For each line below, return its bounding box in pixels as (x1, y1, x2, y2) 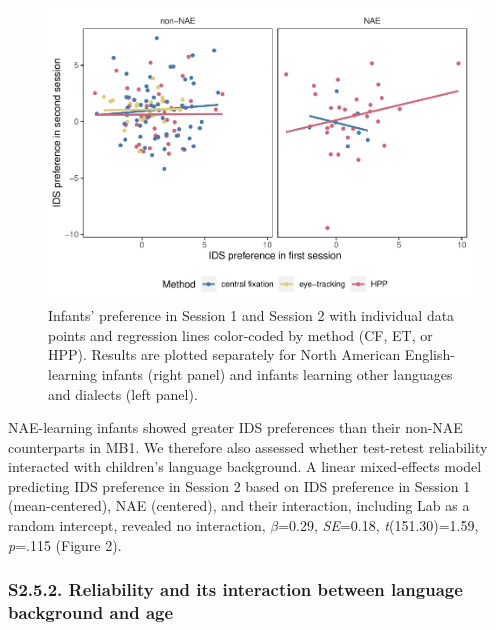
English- (404, 344, 455, 365)
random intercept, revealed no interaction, (8, 515, 266, 536)
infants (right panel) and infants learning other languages (101, 363, 453, 384)
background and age (8, 600, 174, 625)
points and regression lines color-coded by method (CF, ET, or (48, 324, 433, 345)
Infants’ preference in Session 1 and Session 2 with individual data (48, 305, 455, 326)
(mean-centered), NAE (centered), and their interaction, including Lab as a (8, 495, 470, 516)
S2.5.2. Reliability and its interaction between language (8, 577, 463, 602)
